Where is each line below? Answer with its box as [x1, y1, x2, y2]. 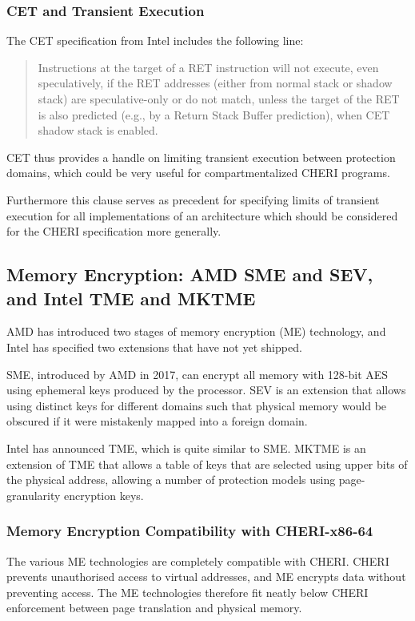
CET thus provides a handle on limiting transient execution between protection [6, 148, 396, 165]
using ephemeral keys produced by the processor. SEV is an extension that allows [6, 381, 406, 398]
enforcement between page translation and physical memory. [6, 599, 302, 616]
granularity [6, 486, 61, 503]
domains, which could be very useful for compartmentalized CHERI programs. [6, 164, 390, 181]
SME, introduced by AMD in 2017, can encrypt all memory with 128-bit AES [6, 365, 389, 382]
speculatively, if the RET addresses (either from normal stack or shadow [38, 75, 393, 91]
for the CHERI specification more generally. [6, 223, 221, 240]
